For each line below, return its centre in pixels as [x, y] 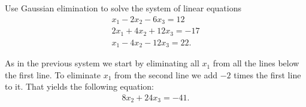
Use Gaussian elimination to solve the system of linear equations [123, 8]
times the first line [267, 74]
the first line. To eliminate [53, 74]
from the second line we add [166, 74]
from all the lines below [256, 63]
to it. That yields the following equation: [79, 86]
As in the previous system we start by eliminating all [102, 63]
